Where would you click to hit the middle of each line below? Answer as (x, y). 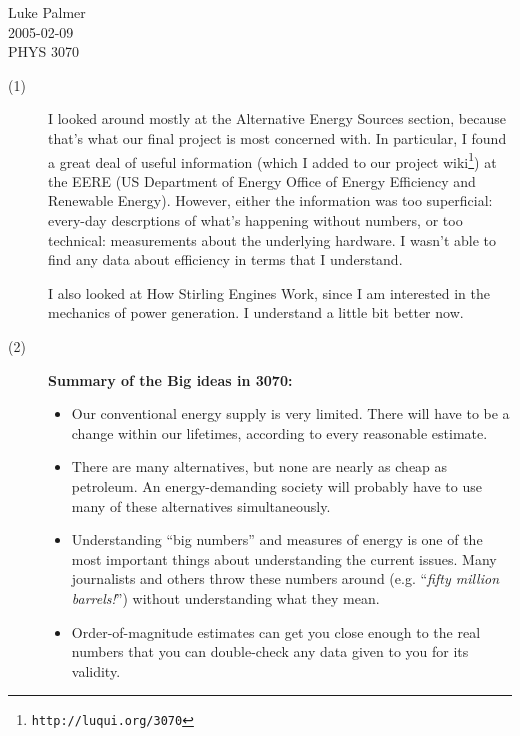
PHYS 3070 (43, 51)
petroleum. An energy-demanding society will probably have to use (276, 485)
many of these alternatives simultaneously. (201, 505)
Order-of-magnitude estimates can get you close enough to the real (276, 631)
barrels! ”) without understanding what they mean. (225, 597)
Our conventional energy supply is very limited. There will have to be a (290, 413)
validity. (96, 670)
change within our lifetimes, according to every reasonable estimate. (279, 432)
